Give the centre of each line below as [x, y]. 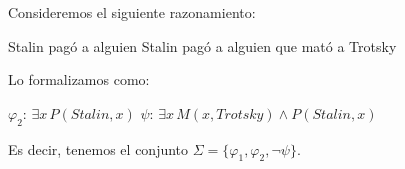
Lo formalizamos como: [79, 79]
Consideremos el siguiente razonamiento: [132, 12]
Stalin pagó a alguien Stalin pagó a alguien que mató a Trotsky [202, 45]
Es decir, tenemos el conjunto [98, 148]
